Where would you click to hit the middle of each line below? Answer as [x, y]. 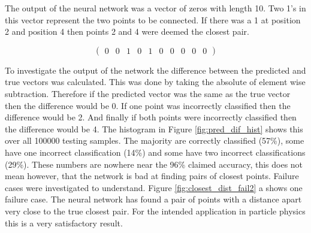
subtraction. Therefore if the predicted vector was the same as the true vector [148, 93]
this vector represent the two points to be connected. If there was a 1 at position [153, 19]
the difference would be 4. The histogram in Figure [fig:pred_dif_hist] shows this [154, 128]
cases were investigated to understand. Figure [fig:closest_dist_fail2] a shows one [154, 187]
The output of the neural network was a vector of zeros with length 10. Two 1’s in [155, 8]
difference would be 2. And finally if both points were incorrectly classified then [151, 117]
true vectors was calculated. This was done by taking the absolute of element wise [155, 82]
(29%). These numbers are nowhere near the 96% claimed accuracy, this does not [154, 164]
